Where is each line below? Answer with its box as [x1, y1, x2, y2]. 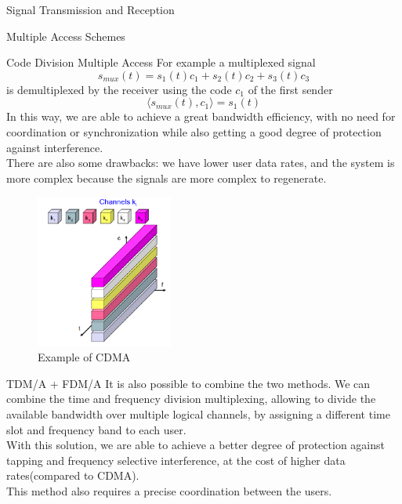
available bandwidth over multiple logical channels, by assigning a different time [6, 406, 390, 422]
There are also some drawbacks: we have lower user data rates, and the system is [6, 154, 395, 171]
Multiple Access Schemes [6, 27, 125, 44]
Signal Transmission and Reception [6, 2, 175, 17]
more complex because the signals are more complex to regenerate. [6, 169, 327, 186]
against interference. [6, 139, 103, 155]
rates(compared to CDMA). [6, 467, 139, 484]
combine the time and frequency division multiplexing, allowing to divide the [6, 390, 376, 407]
